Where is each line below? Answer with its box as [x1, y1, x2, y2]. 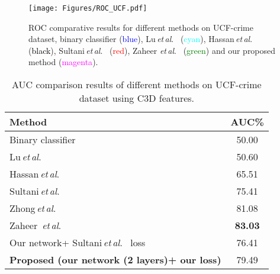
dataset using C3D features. [79, 91, 195, 105]
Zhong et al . [9, 201, 56, 215]
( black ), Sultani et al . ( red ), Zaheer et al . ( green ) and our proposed [28, 44, 276, 56]
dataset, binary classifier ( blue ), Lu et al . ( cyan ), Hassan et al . [28, 33, 253, 45]
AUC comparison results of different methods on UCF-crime [12, 78, 262, 92]
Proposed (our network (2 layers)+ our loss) [9, 253, 221, 267]
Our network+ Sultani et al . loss [9, 236, 146, 250]
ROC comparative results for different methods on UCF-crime [28, 21, 253, 33]
